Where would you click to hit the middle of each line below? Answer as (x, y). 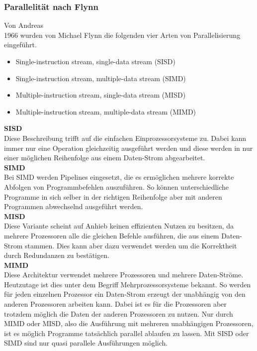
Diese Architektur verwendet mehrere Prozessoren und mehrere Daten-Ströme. (124, 275)
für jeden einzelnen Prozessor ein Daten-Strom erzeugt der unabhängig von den (125, 294)
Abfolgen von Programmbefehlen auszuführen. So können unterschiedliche (117, 186)
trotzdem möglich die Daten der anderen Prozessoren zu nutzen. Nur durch (119, 313)
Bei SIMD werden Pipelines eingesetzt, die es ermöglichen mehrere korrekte (119, 177)
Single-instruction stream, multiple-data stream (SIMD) (101, 78)
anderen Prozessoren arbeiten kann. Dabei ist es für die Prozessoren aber (115, 304)
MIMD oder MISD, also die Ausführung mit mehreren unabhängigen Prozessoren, (129, 323)
